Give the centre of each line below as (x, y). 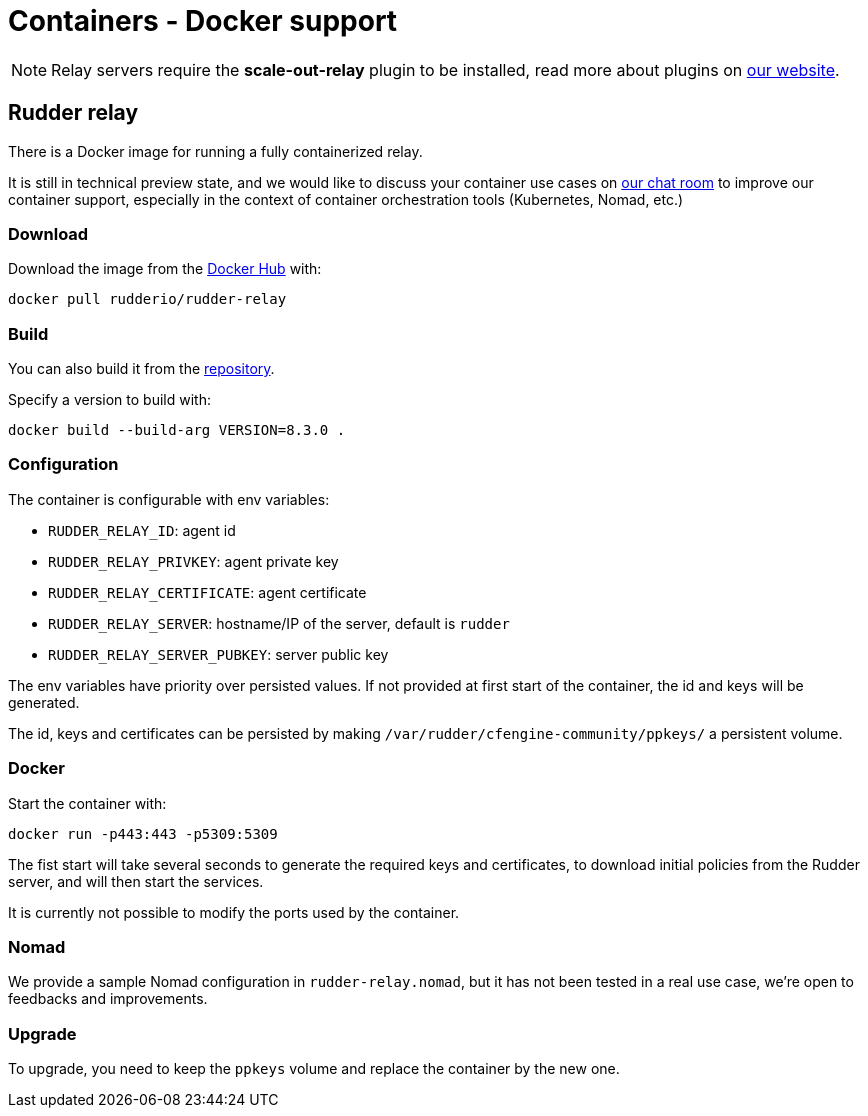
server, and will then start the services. (136, 881)
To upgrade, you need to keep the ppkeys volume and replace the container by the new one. (314, 1069)
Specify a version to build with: (109, 400)
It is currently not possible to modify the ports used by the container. (234, 912)
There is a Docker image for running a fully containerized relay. (215, 151)
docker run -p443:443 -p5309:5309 (143, 833)
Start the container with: (87, 803)
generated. (44, 702)
